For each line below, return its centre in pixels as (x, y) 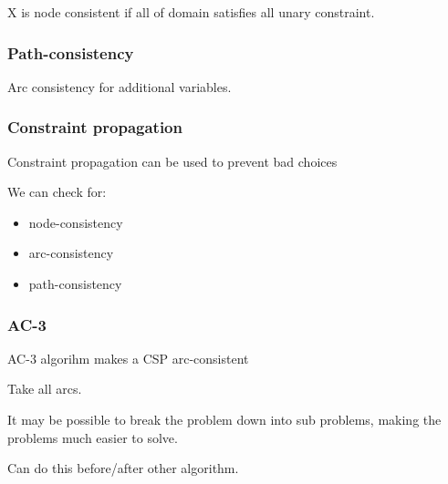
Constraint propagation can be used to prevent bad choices (172, 161)
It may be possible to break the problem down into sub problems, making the (224, 419)
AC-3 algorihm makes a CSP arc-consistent (128, 358)
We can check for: (57, 192)
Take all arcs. (45, 389)
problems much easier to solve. (93, 437)
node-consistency (76, 222)
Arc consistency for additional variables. (120, 86)
